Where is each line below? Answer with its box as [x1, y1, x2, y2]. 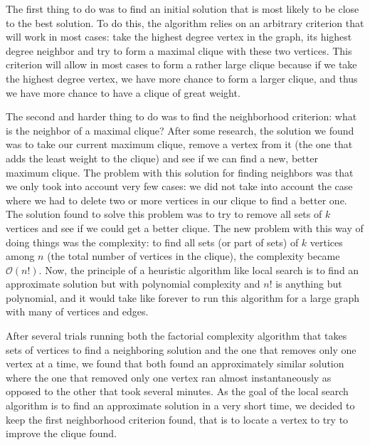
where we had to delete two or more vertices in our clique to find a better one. [6, 192, 347, 207]
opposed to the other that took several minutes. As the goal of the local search [6, 384, 349, 399]
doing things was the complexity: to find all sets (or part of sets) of [6, 234, 299, 249]
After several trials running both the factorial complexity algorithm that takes [6, 328, 347, 343]
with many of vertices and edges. [6, 304, 149, 319]
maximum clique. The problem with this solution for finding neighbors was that [6, 164, 354, 179]
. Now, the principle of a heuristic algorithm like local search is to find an [38, 262, 359, 277]
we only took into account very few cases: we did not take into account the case [6, 179, 353, 194]
